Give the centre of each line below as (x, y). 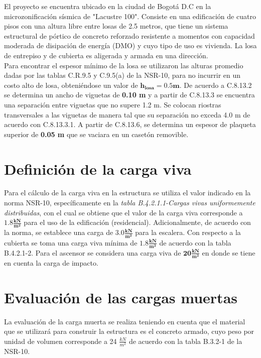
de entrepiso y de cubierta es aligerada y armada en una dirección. (106, 55)
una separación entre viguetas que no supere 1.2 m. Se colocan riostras (113, 104)
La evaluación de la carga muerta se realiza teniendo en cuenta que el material (125, 321)
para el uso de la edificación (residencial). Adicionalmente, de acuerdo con (137, 222)
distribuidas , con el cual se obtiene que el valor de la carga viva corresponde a (123, 212)
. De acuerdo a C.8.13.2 (216, 85)
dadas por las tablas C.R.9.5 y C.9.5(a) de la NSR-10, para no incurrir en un (122, 75)
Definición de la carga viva (98, 168)
